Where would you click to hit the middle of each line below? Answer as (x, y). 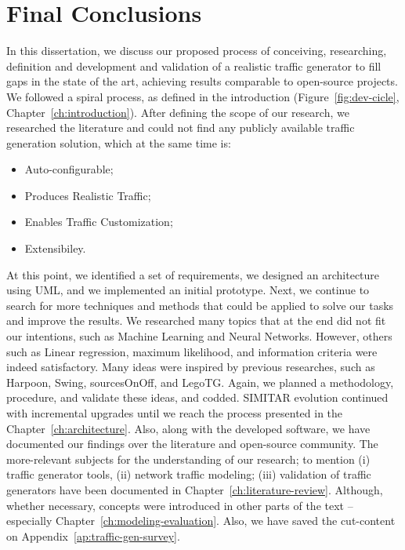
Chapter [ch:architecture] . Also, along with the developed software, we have (188, 428)
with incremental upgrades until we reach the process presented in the (175, 413)
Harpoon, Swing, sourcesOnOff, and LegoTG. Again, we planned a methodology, (200, 382)
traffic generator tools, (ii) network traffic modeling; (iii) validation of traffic (189, 474)
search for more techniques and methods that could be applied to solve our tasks (200, 305)
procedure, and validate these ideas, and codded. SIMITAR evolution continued (197, 397)
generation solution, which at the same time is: (119, 142)
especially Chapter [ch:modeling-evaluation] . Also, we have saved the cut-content (201, 521)
